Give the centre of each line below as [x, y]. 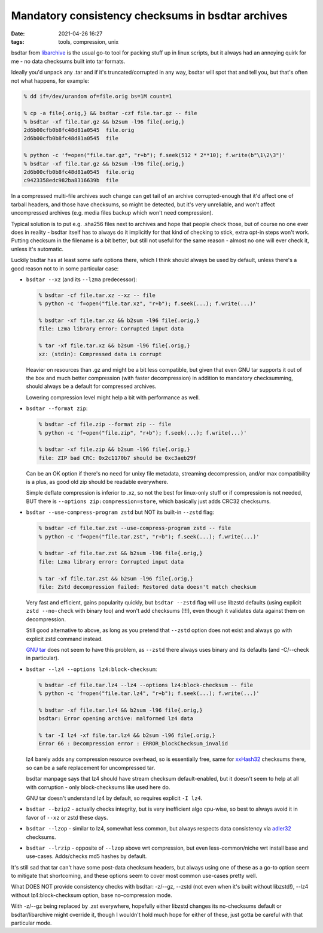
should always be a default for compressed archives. [91, 386]
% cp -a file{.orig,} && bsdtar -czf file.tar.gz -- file [110, 113]
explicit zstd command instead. [64, 639]
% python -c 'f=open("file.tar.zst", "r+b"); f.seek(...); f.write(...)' [149, 536]
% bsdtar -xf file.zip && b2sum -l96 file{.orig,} [115, 449]
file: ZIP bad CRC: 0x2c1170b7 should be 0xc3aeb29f [118, 458]
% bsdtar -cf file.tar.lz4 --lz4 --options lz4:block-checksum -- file [146, 685]
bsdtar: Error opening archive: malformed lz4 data [116, 719]
